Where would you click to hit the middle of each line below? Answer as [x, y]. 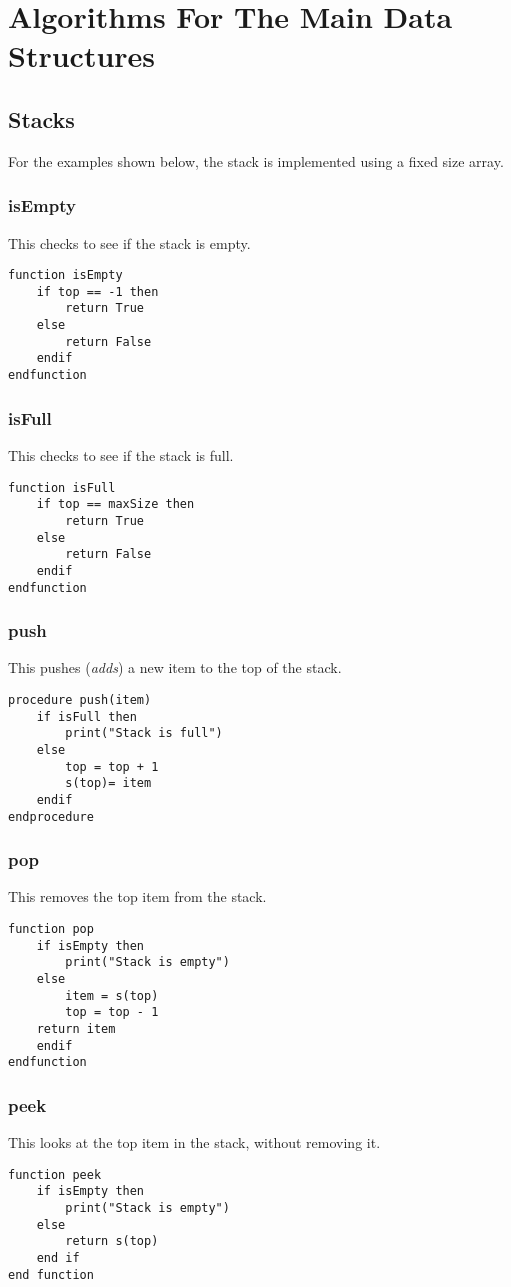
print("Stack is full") [144, 733]
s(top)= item [108, 783]
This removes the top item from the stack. [137, 896]
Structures [82, 55]
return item [76, 1028]
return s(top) [112, 1241]
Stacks [41, 118]
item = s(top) [112, 995]
